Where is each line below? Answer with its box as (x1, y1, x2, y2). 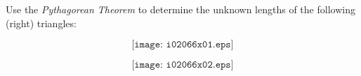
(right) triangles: (6, 15, 77, 30)
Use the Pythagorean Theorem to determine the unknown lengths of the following (6, 2, 355, 16)
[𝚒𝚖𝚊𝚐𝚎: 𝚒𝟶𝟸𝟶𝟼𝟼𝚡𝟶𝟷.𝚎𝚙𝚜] (131, 40, 234, 50)
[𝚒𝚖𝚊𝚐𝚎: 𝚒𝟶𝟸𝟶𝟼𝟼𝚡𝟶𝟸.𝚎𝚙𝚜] (131, 60, 234, 70)
